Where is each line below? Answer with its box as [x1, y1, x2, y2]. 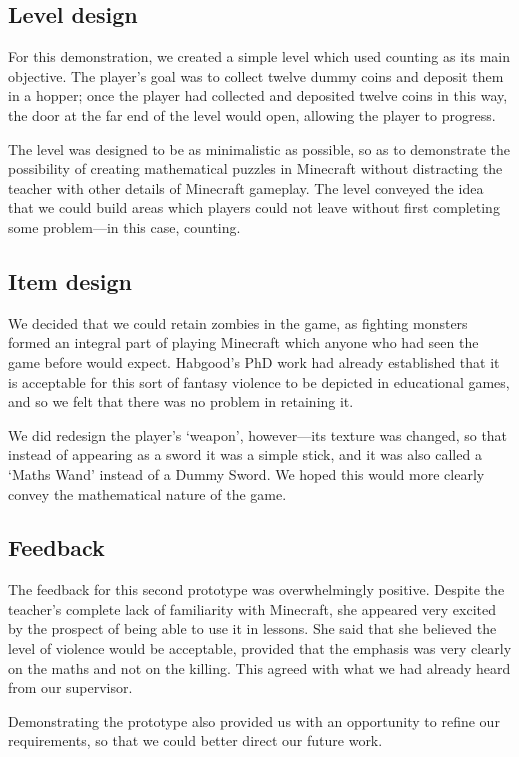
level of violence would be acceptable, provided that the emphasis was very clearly [8, 638, 512, 659]
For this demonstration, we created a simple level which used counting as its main [8, 46, 511, 67]
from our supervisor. [8, 677, 133, 698]
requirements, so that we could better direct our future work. [8, 730, 383, 751]
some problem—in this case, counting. [8, 216, 241, 237]
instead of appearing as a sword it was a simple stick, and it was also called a [8, 444, 482, 465]
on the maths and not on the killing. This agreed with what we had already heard [8, 657, 511, 678]
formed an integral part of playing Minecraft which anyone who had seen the [8, 332, 479, 353]
